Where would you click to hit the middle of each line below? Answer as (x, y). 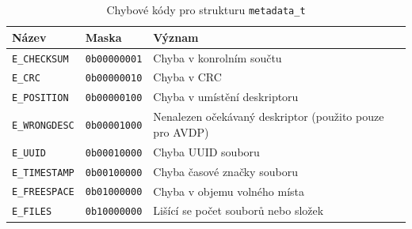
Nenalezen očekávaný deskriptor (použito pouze (269, 116)
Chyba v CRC (187, 77)
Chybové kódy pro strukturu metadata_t (206, 9)
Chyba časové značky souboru (225, 171)
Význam (176, 37)
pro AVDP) (181, 131)
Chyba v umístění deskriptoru (226, 97)
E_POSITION (40, 98)
